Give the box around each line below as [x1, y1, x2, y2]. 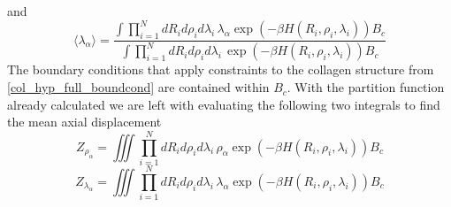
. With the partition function [287, 78, 445, 96]
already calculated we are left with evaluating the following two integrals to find [7, 95, 440, 113]
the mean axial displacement [7, 112, 162, 131]
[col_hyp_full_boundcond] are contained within [7, 78, 270, 96]
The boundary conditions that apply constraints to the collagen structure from [7, 60, 434, 79]
